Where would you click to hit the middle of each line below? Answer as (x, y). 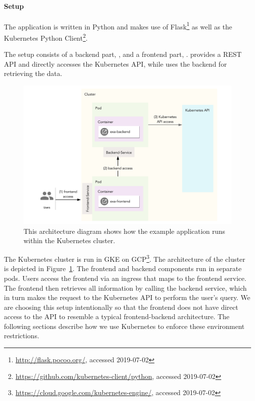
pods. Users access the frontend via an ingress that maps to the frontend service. (125, 278)
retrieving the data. (33, 73)
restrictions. (22, 336)
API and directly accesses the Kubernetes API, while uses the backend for (115, 63)
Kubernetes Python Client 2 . (46, 37)
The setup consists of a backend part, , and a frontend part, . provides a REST (123, 54)
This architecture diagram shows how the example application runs (125, 231)
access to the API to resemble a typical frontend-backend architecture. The (117, 316)
